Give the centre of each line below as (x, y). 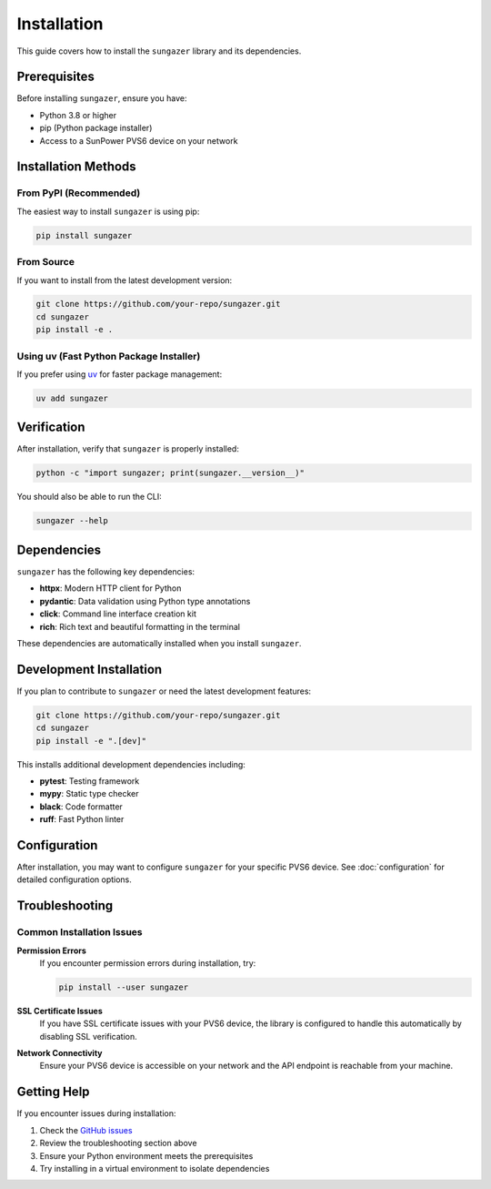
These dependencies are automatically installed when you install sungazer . (159, 643)
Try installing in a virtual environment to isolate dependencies (155, 1168)
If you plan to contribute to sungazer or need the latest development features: (164, 691)
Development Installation (90, 669)
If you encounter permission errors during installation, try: (148, 963)
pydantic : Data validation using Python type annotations (145, 601)
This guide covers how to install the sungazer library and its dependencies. (159, 51)
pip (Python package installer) (96, 128)
